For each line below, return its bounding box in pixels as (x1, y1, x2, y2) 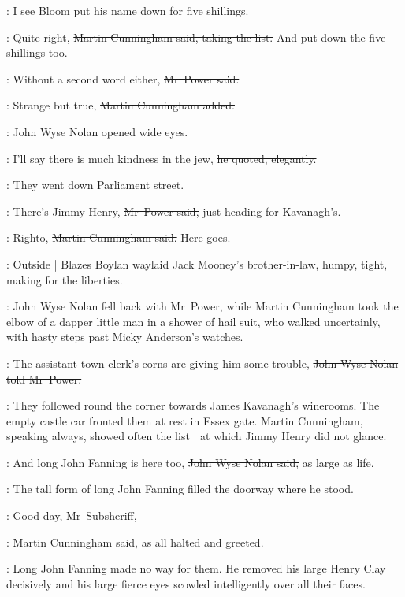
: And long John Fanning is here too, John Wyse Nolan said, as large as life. (6, 454, 374, 470)
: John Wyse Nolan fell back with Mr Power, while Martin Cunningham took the (6, 298, 399, 314)
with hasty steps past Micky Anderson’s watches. (6, 328, 243, 345)
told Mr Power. (6, 370, 82, 387)
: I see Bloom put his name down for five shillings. (6, 2, 249, 18)
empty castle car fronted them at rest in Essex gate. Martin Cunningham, (6, 412, 363, 428)
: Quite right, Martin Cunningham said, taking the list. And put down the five (6, 28, 386, 45)
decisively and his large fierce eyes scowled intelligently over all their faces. (6, 575, 366, 591)
